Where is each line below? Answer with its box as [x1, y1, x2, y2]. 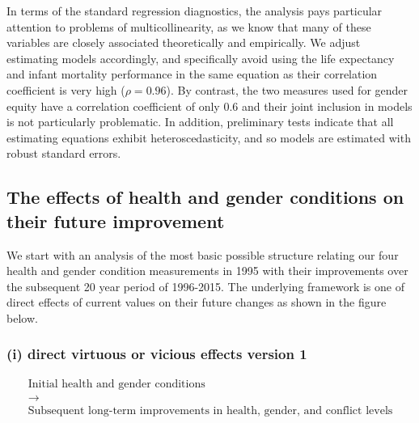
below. [6, 309, 38, 326]
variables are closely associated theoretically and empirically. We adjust [6, 34, 361, 51]
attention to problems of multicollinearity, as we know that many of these [6, 18, 371, 35]
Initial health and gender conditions [28, 378, 205, 390]
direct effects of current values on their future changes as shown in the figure [6, 294, 387, 311]
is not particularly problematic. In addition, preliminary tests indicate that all [6, 113, 394, 130]
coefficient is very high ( [6, 81, 125, 98]
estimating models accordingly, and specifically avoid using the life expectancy [6, 49, 395, 66]
